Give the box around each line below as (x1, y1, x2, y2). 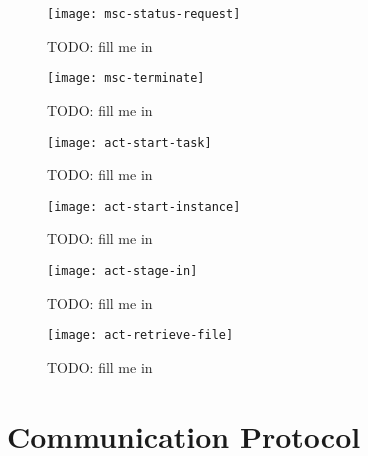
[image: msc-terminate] (47, 71, 205, 86)
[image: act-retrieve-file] (47, 328, 234, 343)
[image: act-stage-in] (47, 264, 198, 278)
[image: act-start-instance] (47, 199, 241, 214)
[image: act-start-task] (47, 135, 212, 150)
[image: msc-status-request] (47, 7, 241, 21)
